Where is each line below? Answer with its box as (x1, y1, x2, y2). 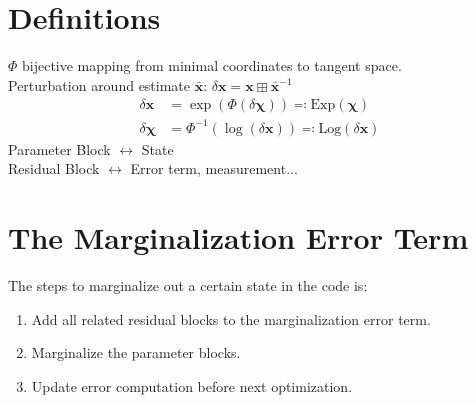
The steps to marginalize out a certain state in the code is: (8, 275, 368, 296)
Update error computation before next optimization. (31, 375, 353, 396)
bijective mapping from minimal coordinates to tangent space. (22, 55, 402, 76)
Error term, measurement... (130, 158, 298, 179)
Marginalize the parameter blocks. (31, 342, 241, 363)
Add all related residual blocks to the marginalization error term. (31, 308, 431, 329)
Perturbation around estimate (8, 74, 191, 95)
